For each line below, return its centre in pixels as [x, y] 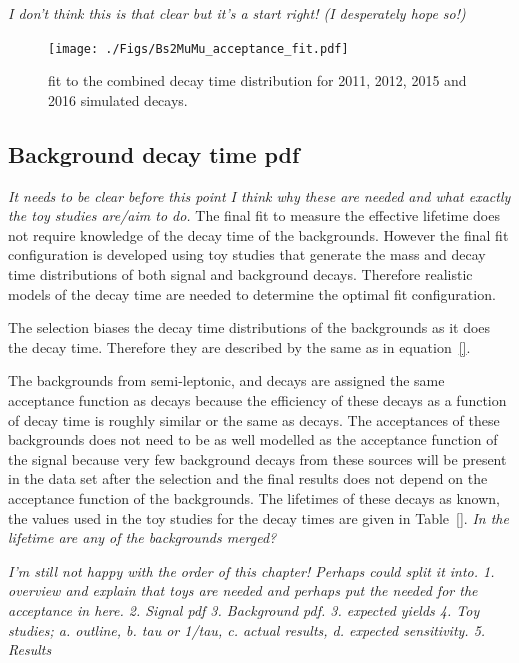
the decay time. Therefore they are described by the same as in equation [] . [239, 346]
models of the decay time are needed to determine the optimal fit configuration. [252, 293]
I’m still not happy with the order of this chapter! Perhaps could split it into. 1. [251, 570]
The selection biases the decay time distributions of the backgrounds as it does [249, 327]
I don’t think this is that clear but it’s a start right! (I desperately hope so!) [237, 13]
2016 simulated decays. [118, 99]
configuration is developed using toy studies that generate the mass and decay [247, 254]
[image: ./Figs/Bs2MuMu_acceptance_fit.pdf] [198, 48]
